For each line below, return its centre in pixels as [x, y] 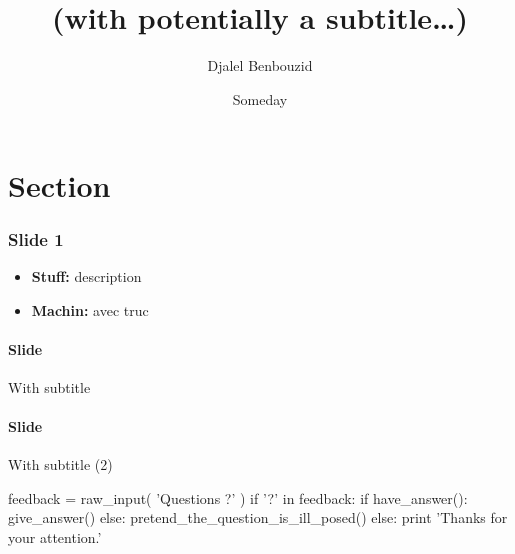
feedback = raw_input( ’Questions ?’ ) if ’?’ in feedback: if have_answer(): [238, 497]
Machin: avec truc [90, 309]
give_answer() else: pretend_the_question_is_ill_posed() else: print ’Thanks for [258, 517]
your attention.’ [55, 537]
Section [59, 184]
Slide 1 [36, 238]
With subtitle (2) [60, 464]
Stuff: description [86, 275]
